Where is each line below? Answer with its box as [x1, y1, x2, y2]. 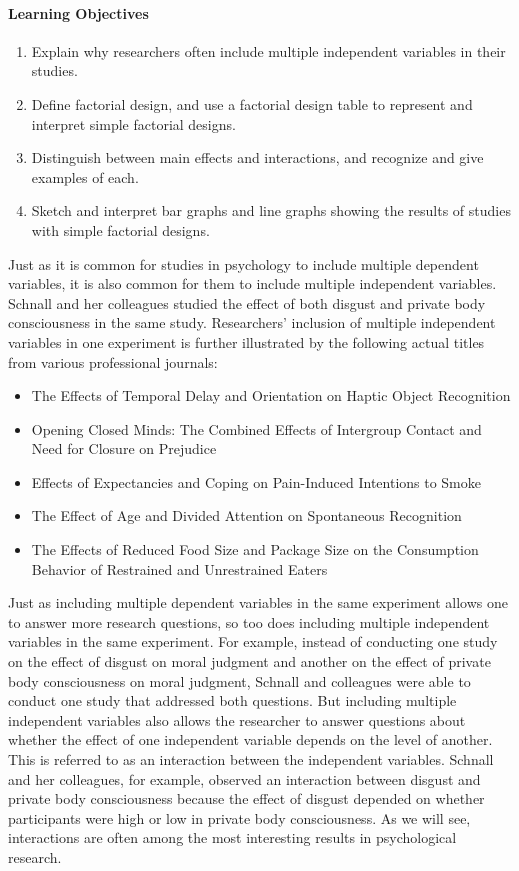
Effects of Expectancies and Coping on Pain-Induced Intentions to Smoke [31, 471, 481, 492]
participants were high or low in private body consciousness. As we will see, [8, 807, 471, 828]
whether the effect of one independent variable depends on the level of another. [8, 729, 493, 750]
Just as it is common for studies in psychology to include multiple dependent [8, 253, 479, 274]
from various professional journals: [8, 351, 218, 372]
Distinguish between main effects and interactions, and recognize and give [31, 147, 484, 168]
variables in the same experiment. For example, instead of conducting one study [8, 631, 498, 652]
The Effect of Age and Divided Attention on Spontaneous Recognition [31, 505, 462, 526]
